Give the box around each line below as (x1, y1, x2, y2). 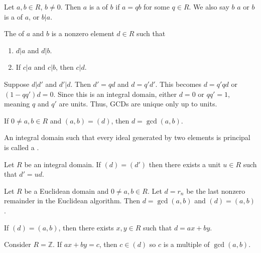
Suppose (4, 78, 30, 89)
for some (144, 2, 170, 12)
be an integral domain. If (24, 159, 101, 169)
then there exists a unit (149, 159, 221, 169)
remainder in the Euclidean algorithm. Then (4, 195, 141, 206)
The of (4, 28, 25, 39)
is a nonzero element (51, 28, 114, 39)
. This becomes (155, 78, 202, 89)
